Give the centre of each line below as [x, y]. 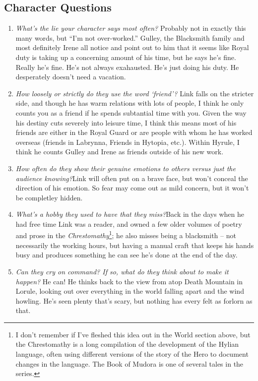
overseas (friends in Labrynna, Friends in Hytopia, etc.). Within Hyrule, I [128, 142]
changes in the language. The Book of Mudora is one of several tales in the [129, 363]
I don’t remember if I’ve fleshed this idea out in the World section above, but [133, 334]
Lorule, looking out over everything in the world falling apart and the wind [130, 291]
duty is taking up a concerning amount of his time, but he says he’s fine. [126, 57]
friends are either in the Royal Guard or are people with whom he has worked [134, 132]
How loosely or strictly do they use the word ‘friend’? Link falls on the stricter [135, 93]
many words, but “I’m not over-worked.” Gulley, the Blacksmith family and [130, 37]
